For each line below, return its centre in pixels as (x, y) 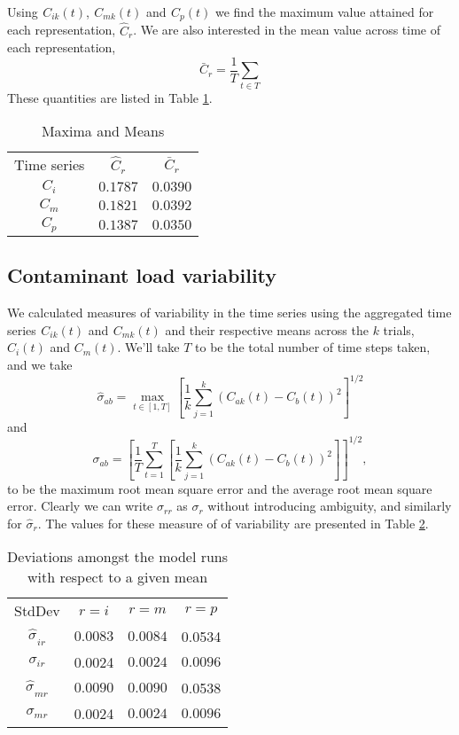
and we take (40, 365)
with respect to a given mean (117, 577)
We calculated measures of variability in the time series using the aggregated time (229, 313)
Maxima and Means (103, 131)
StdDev (37, 611)
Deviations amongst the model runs (118, 557)
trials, (399, 329)
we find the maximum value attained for (324, 12)
